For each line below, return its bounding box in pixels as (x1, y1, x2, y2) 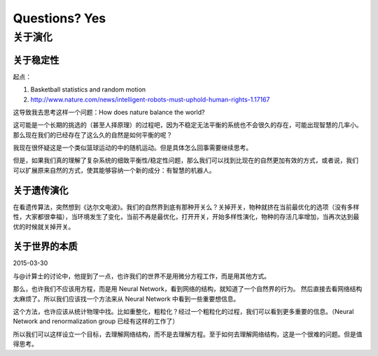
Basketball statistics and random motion (30, 85, 146, 94)
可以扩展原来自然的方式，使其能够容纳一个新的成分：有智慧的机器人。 (13, 166, 216, 174)
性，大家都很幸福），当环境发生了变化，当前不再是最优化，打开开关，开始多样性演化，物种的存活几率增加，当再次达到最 (13, 213, 360, 221)
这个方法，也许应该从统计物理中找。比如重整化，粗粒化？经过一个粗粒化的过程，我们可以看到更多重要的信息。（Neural (13, 308, 354, 315)
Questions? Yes (13, 10, 106, 26)
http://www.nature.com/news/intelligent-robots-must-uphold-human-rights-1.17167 (30, 95, 270, 104)
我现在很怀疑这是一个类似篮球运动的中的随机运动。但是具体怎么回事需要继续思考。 (13, 143, 252, 152)
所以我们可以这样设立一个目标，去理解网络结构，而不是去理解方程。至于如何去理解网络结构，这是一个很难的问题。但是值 (13, 329, 363, 339)
